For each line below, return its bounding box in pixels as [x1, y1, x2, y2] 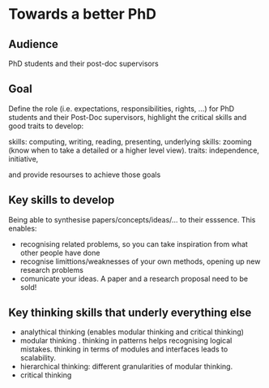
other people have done [19, 248, 100, 257]
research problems [19, 265, 83, 274]
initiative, [8, 153, 39, 163]
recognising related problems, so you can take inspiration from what [19, 239, 249, 248]
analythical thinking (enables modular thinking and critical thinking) [19, 327, 245, 337]
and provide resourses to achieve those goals [8, 170, 161, 179]
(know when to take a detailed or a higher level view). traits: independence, [8, 145, 259, 155]
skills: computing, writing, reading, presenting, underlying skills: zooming [8, 136, 253, 146]
